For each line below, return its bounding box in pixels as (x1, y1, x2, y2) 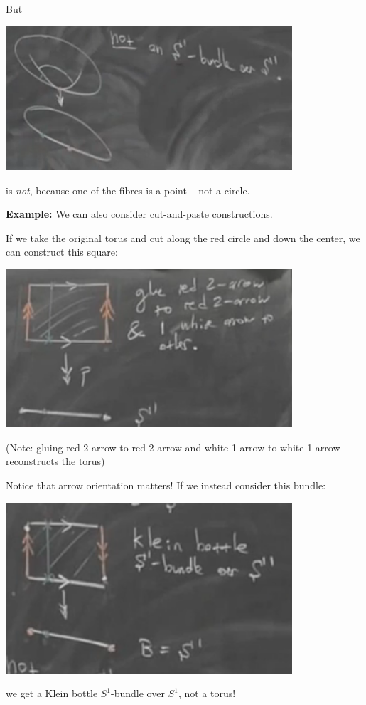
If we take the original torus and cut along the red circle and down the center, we (6, 230, 360, 245)
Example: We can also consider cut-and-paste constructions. (6, 207, 273, 221)
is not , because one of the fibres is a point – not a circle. (6, 182, 250, 197)
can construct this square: (6, 244, 118, 259)
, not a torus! (178, 686, 236, 701)
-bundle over (111, 686, 165, 701)
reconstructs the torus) (6, 454, 105, 469)
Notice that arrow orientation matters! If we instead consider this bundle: (6, 477, 326, 492)
